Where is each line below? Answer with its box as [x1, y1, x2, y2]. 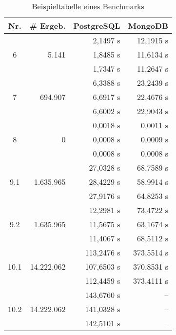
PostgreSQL [73, 20, 120, 31]
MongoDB [128, 20, 169, 31]
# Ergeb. [29, 20, 66, 31]
